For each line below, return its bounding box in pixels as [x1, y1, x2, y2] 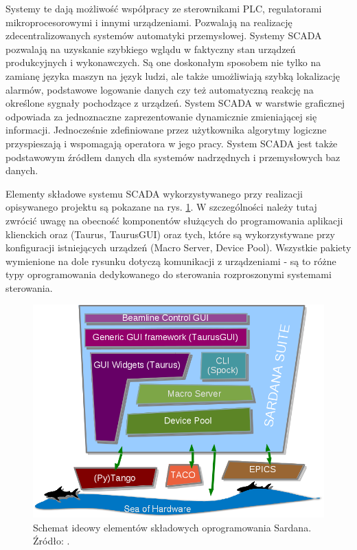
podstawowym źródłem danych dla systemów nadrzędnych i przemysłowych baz [5, 149, 341, 164]
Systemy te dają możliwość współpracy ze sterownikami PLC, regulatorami [5, 1, 322, 15]
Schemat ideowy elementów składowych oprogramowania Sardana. [33, 520, 312, 534]
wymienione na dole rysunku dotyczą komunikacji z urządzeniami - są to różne [5, 253, 336, 268]
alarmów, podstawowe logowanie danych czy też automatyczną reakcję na [5, 82, 314, 96]
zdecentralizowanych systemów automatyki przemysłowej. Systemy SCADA [5, 28, 322, 43]
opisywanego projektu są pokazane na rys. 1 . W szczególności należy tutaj [5, 200, 317, 214]
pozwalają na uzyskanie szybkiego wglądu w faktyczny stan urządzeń [5, 41, 296, 56]
